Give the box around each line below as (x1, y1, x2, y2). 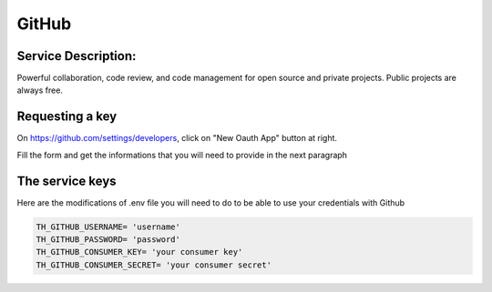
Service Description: (16, 48, 137, 64)
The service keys (16, 173, 118, 188)
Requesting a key (16, 109, 118, 125)
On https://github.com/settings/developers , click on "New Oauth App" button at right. (16, 133, 337, 144)
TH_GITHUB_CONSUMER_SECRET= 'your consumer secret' (36, 259, 272, 270)
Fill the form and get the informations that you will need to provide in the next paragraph (16, 149, 348, 160)
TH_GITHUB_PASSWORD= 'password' (36, 235, 181, 245)
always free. (16, 85, 64, 96)
